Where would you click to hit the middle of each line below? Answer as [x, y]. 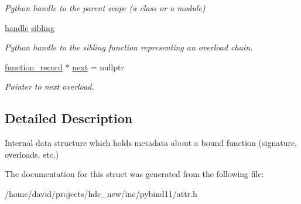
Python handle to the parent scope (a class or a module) [105, 8]
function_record [34, 67]
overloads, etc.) [32, 154]
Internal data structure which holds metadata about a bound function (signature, [151, 143]
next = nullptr [98, 67]
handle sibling [30, 27]
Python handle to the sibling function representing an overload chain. [129, 47]
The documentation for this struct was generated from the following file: [134, 174]
